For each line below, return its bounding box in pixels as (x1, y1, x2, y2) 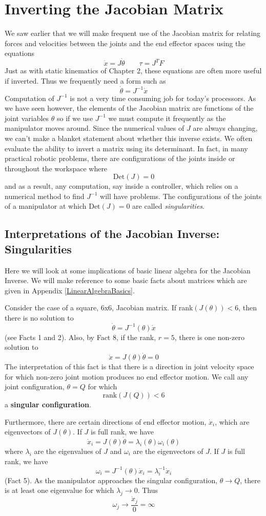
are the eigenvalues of (34, 446, 101, 457)
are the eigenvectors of (133, 446, 203, 457)
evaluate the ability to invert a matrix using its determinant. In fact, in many (5, 143, 248, 153)
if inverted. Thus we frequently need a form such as (5, 75, 166, 86)
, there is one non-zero (174, 331, 244, 342)
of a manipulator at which (5, 201, 87, 211)
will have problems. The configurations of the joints (100, 190, 262, 201)
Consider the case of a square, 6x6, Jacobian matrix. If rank (5, 302, 193, 313)
